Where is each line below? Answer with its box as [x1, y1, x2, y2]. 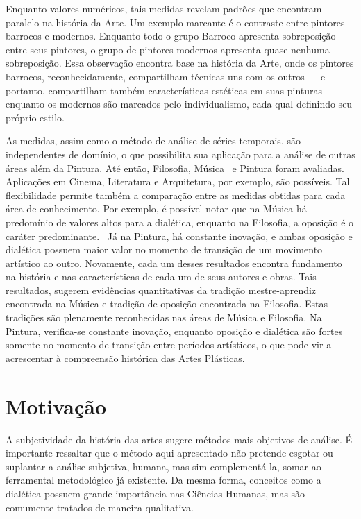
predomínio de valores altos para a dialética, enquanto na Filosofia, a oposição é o [6, 214, 354, 229]
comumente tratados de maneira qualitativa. [6, 500, 194, 514]
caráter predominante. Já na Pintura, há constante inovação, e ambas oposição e [6, 228, 353, 243]
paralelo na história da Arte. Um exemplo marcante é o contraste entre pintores [6, 15, 345, 29]
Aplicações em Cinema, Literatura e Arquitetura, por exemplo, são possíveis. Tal [6, 174, 350, 189]
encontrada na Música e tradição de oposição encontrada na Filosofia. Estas [6, 296, 328, 311]
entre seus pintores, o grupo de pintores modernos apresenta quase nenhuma [6, 42, 330, 56]
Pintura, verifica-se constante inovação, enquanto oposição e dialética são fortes [6, 323, 343, 338]
